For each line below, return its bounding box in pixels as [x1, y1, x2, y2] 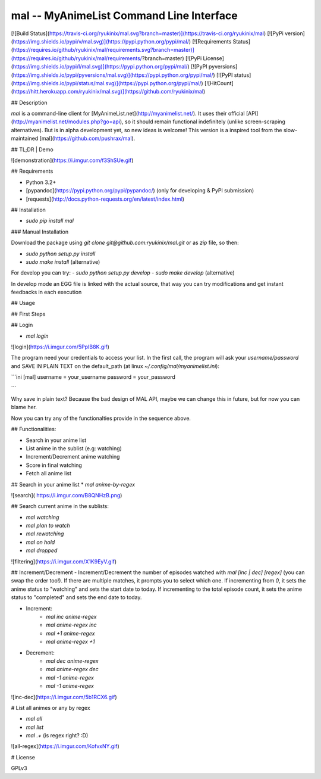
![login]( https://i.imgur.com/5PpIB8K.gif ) [11, 343, 110, 351]
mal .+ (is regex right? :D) [26, 732, 89, 739]
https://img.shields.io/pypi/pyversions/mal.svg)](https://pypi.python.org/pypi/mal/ [12, 71, 213, 79]
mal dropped [26, 547, 58, 554]
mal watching [26, 513, 59, 521]
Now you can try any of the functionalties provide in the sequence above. [11, 415, 191, 422]
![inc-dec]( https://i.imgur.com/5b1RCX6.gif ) [11, 693, 117, 700]
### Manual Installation [11, 228, 68, 235]
